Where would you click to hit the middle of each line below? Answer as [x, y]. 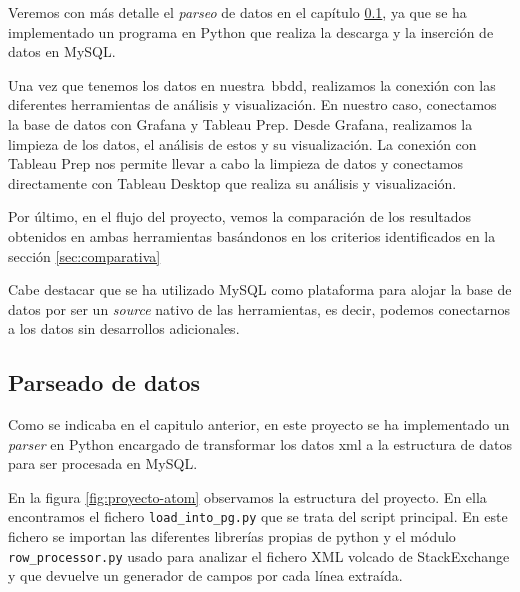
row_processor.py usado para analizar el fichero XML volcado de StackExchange [259, 555]
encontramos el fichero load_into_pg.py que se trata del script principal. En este [258, 516]
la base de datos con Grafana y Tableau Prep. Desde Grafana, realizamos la [240, 123]
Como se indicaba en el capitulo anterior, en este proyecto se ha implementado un [259, 424]
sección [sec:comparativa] [84, 255]
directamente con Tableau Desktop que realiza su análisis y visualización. [232, 182]
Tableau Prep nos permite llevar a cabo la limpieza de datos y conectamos [236, 163]
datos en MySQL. [62, 51]
